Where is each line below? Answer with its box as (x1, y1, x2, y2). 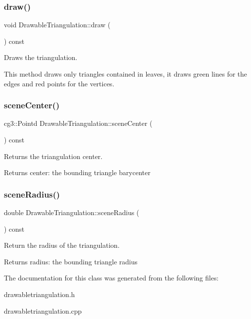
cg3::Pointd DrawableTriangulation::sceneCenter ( (4, 118, 153, 128)
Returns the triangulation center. (4, 151, 103, 161)
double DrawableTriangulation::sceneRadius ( (4, 207, 139, 217)
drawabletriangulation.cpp (4, 305, 82, 316)
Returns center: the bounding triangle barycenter (4, 167, 151, 178)
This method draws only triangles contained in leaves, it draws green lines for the (4, 69, 247, 79)
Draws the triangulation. (4, 52, 77, 62)
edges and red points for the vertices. (4, 78, 115, 88)
